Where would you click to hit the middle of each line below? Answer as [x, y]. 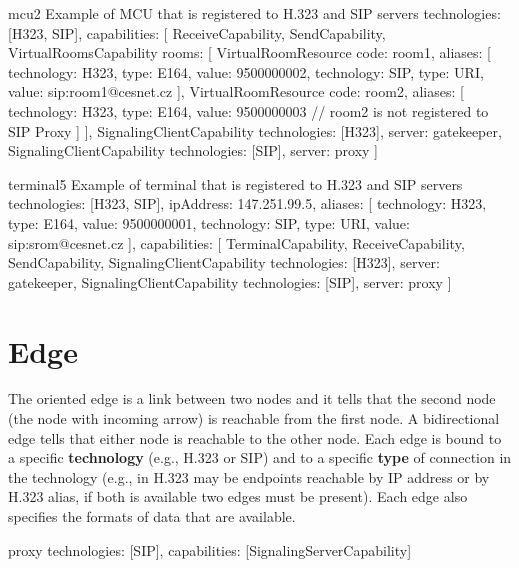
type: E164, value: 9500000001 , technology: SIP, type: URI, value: [209, 222]
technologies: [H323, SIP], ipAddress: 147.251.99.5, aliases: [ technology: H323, [247, 203]
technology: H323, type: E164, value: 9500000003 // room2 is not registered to [248, 110]
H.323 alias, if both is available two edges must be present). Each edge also [238, 496]
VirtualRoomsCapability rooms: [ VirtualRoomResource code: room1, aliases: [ [250, 52]
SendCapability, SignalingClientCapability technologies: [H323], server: [224, 262]
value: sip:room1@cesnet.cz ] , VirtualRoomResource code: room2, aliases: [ [236, 91]
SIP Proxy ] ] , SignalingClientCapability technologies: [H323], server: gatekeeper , [255, 130]
